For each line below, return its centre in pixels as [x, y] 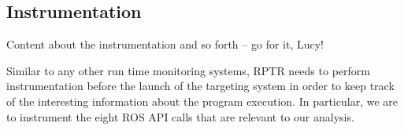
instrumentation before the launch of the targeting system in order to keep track [200, 86]
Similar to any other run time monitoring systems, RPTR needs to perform [188, 70]
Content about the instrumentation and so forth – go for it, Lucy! [165, 44]
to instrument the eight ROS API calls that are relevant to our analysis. [180, 116]
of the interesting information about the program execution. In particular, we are [202, 101]
